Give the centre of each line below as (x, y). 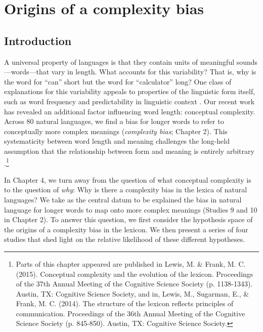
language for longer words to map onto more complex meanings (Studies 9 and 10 (131, 209)
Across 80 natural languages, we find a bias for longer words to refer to (114, 121)
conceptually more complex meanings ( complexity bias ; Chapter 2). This (116, 131)
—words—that (27, 72)
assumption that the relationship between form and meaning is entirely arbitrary (129, 151)
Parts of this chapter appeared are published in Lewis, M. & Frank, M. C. (131, 263)
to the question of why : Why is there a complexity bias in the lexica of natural (126, 190)
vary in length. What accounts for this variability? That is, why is (154, 72)
